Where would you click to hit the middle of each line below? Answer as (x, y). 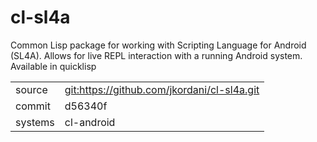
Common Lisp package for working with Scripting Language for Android (158, 45)
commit (33, 106)
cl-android (90, 122)
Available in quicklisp (53, 66)
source (31, 89)
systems (35, 122)
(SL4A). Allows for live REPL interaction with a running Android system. (156, 55)
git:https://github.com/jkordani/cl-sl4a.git (162, 89)
